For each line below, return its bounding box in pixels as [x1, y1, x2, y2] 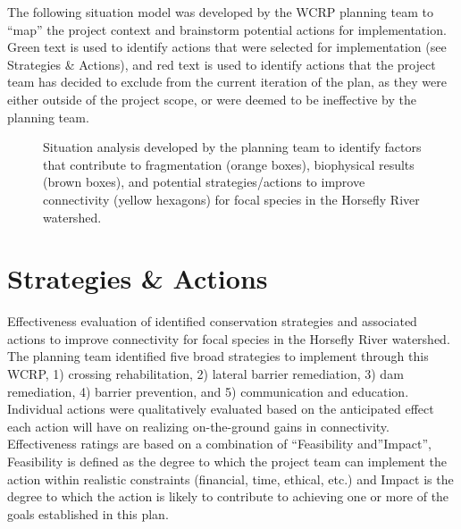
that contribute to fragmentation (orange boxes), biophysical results [43, 155, 415, 173]
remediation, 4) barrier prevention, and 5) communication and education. [7, 382, 409, 400]
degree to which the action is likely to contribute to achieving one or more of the [7, 487, 449, 506]
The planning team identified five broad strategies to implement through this [7, 347, 429, 365]
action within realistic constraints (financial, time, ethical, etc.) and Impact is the [7, 469, 454, 488]
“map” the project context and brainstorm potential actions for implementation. [7, 20, 447, 38]
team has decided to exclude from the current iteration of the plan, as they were [7, 72, 447, 91]
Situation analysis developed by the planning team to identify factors [43, 138, 422, 156]
